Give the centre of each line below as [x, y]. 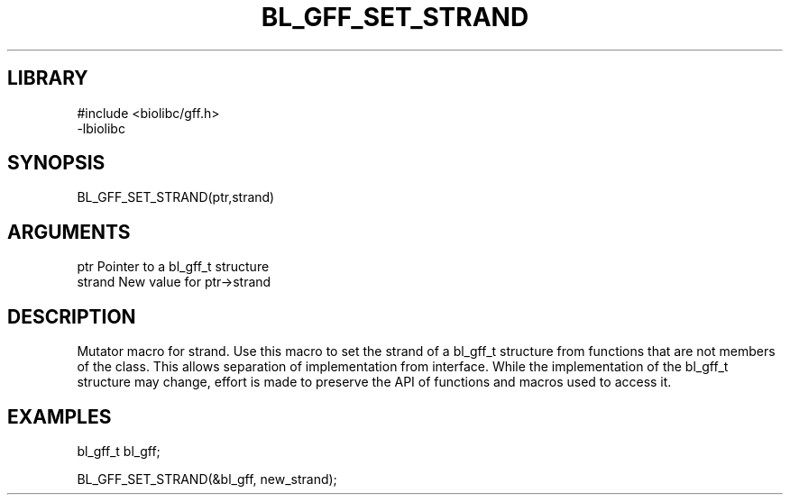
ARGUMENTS [69, 232]
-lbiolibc [101, 128]
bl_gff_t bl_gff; [119, 451]
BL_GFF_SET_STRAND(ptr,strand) [176, 197]
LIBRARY [48, 78]
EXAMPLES [60, 416]
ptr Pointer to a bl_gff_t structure [173, 267]
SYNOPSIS [56, 163]
